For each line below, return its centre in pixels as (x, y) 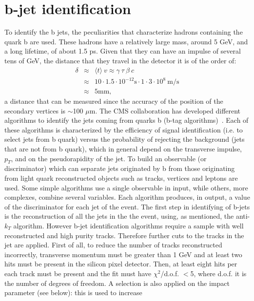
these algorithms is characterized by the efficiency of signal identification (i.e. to (124, 129)
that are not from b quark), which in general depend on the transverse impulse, (123, 149)
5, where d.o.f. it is (218, 273)
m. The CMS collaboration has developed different (165, 110)
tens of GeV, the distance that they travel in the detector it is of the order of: (120, 60)
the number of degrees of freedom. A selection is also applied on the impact (117, 283)
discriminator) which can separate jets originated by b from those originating (120, 168)
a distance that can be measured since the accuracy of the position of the (114, 101)
